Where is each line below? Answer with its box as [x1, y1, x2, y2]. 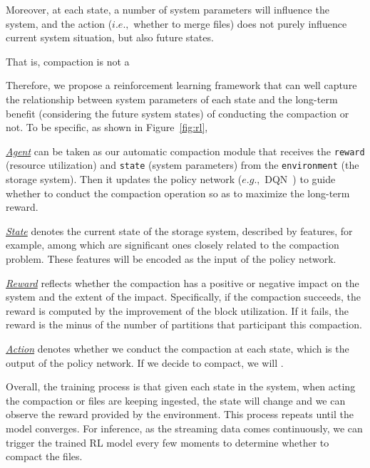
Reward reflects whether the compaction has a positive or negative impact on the [6, 275, 359, 290]
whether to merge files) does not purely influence [133, 16, 347, 31]
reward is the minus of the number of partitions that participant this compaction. [6, 317, 362, 332]
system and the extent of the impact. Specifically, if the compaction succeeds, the [6, 289, 361, 304]
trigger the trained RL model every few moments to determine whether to [6, 435, 329, 449]
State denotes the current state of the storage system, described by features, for [6, 223, 353, 238]
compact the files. [6, 449, 83, 464]
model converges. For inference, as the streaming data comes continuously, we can [6, 420, 363, 435]
